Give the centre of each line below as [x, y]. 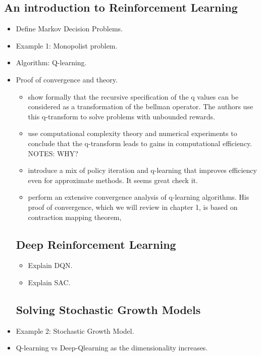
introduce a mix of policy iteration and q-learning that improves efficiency [142, 170]
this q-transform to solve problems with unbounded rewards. [122, 116]
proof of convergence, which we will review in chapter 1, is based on [133, 207]
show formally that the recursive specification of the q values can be [133, 96]
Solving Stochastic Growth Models [108, 309]
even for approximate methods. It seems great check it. [113, 180]
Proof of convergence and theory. [67, 79]
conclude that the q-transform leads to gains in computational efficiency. [140, 143]
